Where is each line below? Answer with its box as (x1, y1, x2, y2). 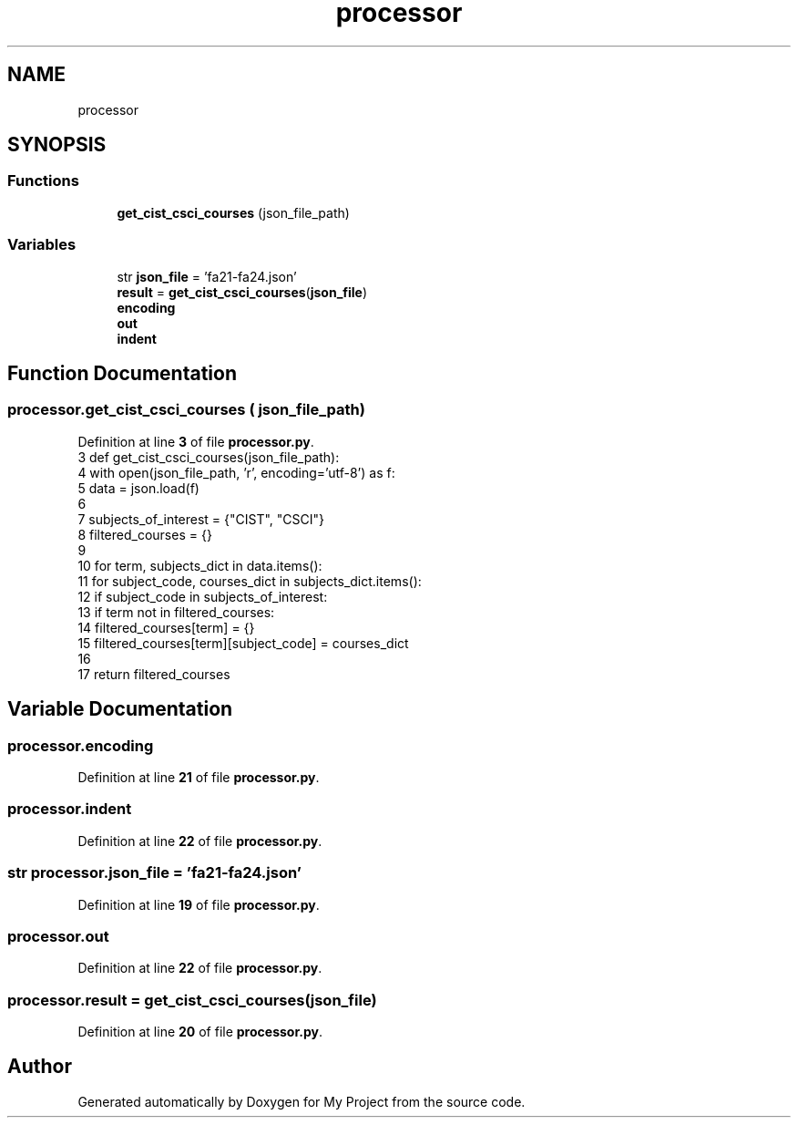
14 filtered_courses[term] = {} (77, 619, 255, 635)
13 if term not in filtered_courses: (77, 604, 275, 620)
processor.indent (7, 800, 132, 819)
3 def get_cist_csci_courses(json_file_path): (77, 449, 340, 465)
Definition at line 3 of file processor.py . (77, 433, 314, 449)
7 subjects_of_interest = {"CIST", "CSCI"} (77, 511, 325, 527)
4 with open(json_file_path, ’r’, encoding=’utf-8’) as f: (77, 464, 395, 480)
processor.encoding (7, 736, 154, 755)
